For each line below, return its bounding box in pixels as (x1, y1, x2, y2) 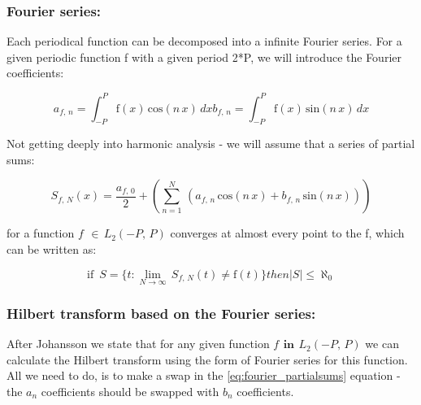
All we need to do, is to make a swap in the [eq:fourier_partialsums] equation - (7, 367, 401, 384)
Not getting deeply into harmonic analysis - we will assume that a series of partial (7, 135, 415, 152)
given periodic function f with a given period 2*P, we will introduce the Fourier (7, 48, 401, 65)
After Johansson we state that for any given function (7, 335, 270, 352)
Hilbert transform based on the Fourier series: (7, 303, 316, 323)
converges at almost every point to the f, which (170, 224, 405, 242)
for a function (7, 224, 75, 242)
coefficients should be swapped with (41, 382, 219, 399)
